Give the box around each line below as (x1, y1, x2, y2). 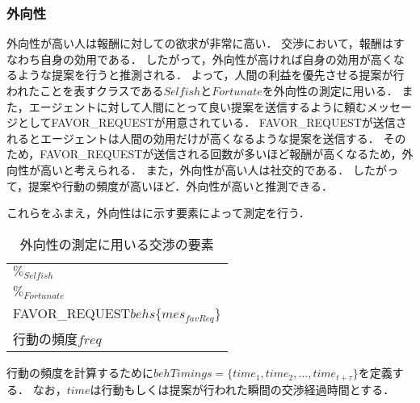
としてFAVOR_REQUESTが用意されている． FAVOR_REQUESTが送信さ (17, 114, 407, 131)
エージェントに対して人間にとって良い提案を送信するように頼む (28, 98, 367, 115)
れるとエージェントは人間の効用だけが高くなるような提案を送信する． (6, 129, 380, 146)
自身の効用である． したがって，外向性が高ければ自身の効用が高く (40, 50, 393, 67)
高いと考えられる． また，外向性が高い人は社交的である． (40, 161, 350, 178)
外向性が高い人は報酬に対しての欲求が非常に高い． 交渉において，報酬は (6, 35, 393, 52)
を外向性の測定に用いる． (262, 82, 398, 99)
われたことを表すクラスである (6, 82, 164, 99)
